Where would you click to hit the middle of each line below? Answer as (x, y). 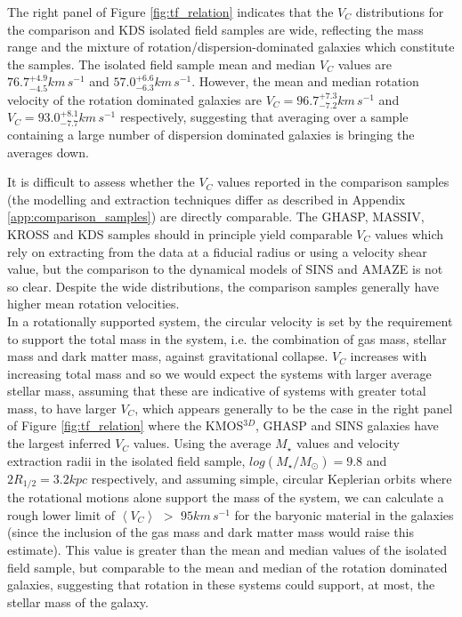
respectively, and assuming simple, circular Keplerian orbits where (272, 478)
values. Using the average (202, 443)
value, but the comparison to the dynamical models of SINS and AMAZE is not (225, 269)
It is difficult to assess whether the (101, 182)
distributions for (400, 12)
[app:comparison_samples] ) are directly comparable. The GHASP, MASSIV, (216, 216)
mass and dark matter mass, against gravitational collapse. (168, 356)
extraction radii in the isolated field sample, (126, 460)
